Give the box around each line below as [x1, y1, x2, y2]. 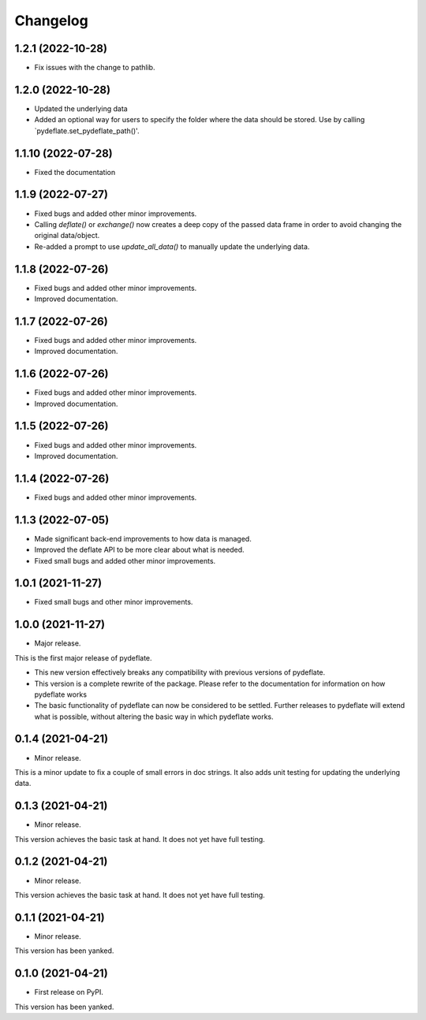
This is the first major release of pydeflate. [14, 653, 153, 662]
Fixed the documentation [34, 167, 116, 177]
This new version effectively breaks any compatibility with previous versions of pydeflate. [34, 668, 326, 677]
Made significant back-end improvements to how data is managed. [34, 534, 252, 543]
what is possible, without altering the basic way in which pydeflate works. [34, 712, 274, 721]
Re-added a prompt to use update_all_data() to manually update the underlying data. [34, 241, 310, 251]
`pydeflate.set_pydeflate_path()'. [34, 126, 140, 136]
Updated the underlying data [34, 103, 128, 114]
